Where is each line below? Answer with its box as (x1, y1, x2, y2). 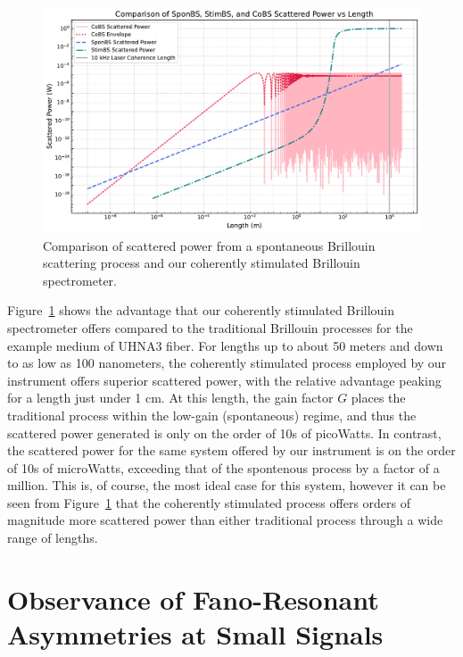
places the (351, 388, 406, 407)
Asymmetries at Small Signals (7, 616, 384, 653)
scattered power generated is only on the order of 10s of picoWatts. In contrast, (7, 423, 442, 442)
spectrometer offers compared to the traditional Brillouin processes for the (7, 318, 413, 337)
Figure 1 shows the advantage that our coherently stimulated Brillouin (7, 301, 395, 320)
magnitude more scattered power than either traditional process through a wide (7, 511, 443, 529)
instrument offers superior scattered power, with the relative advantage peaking (7, 370, 442, 389)
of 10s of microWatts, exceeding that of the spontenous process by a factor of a (7, 458, 440, 477)
